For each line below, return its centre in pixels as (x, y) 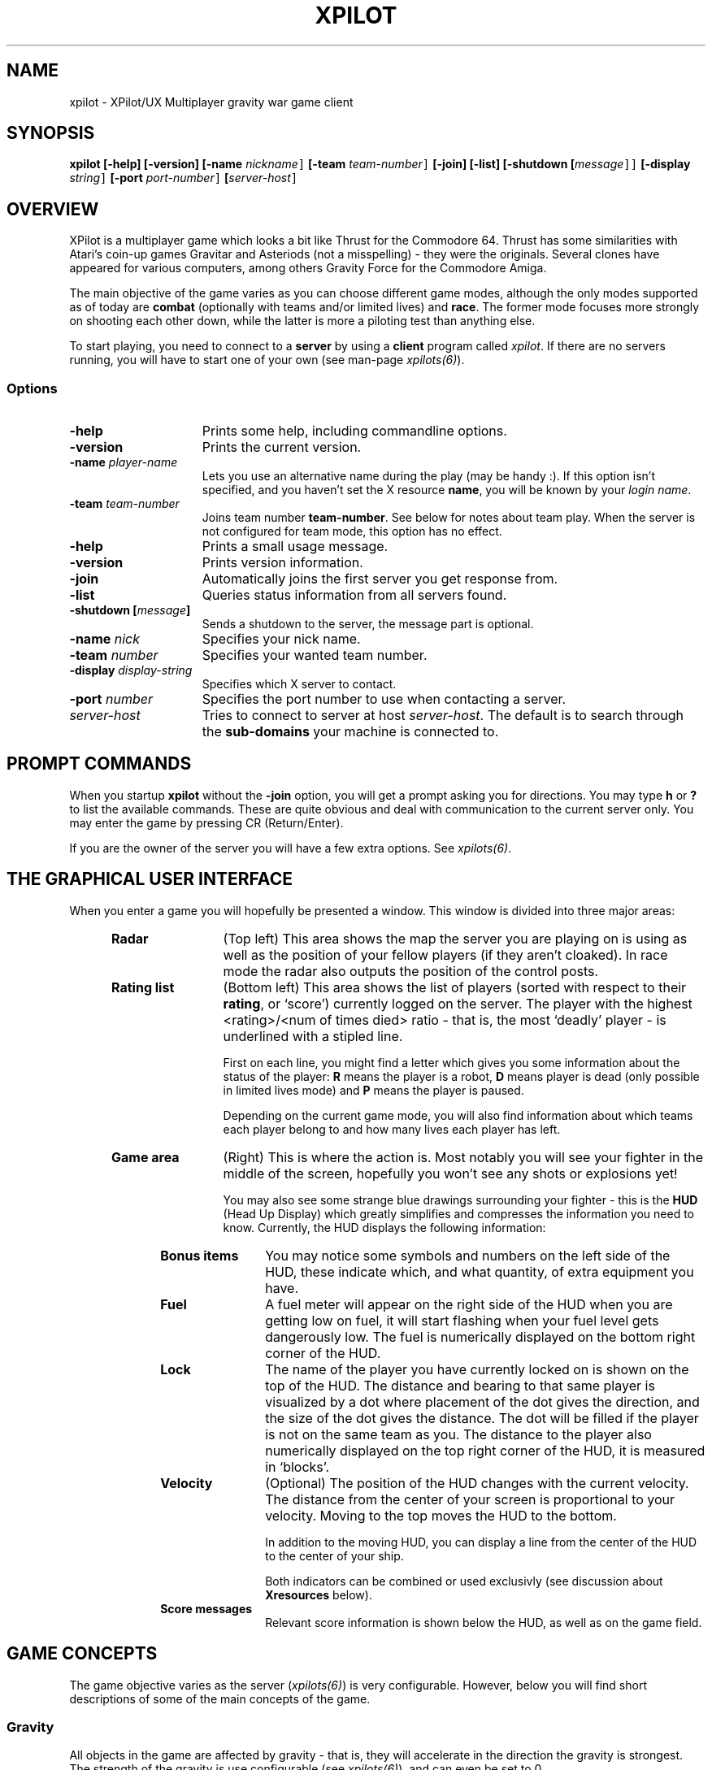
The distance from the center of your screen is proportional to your (470, 1499)
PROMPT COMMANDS (99, 764)
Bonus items (200, 1255)
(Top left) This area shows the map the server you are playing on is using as (455, 938)
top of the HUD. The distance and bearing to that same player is (460, 1385)
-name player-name (124, 462)
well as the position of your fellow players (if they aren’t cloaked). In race (445, 954)
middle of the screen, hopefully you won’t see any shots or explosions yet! (450, 1173)
